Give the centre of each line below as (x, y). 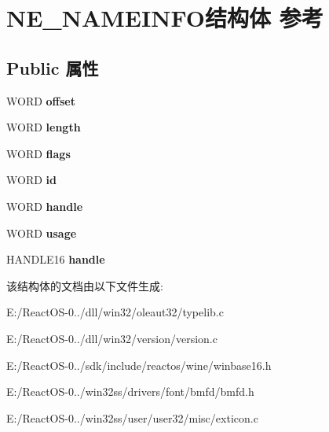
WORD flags (38, 153)
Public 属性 (53, 67)
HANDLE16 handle (56, 259)
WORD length (44, 127)
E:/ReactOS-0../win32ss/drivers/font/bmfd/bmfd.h (130, 391)
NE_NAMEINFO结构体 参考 (165, 18)
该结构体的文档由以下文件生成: (85, 285)
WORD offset (41, 100)
